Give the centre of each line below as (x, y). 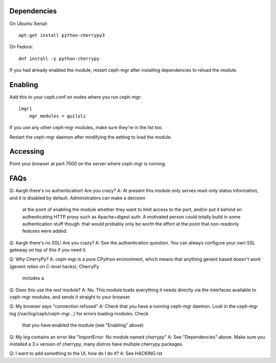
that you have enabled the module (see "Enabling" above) (83, 325)
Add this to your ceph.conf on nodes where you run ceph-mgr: (76, 97)
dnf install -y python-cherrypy (59, 58)
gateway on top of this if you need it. (48, 250)
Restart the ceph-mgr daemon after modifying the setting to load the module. (91, 137)
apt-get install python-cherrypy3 (62, 35)
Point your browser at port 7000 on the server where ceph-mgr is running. (88, 164)
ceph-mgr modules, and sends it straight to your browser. (70, 297)
